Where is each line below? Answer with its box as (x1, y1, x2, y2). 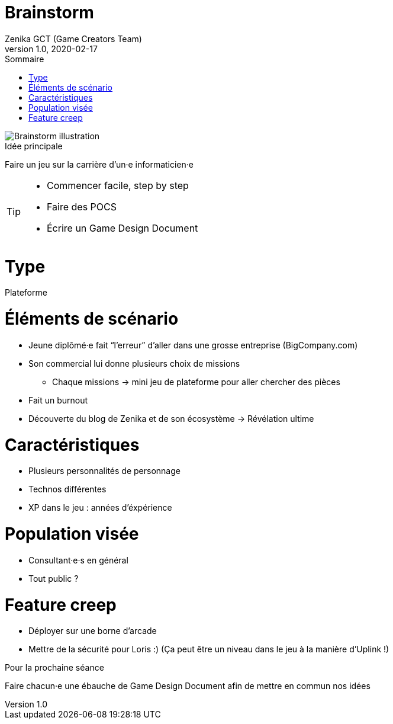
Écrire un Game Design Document (47, 222, 198, 234)
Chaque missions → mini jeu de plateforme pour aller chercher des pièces (52, 376, 340, 387)
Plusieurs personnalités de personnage (28, 466, 181, 476)
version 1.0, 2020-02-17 (5, 43, 98, 54)
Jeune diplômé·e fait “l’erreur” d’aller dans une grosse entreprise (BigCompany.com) (28, 339, 358, 350)
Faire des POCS (47, 200, 117, 213)
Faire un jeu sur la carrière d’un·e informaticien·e (5, 159, 194, 169)
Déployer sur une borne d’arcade (28, 626, 157, 636)
